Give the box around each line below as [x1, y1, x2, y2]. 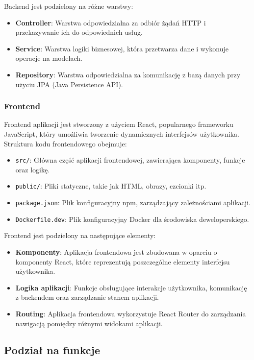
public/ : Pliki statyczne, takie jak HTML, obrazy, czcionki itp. [15, 181, 206, 191]
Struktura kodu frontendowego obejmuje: [4, 138, 127, 148]
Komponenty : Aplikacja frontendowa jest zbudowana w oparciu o [15, 246, 217, 257]
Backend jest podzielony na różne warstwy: [4, 1, 133, 11]
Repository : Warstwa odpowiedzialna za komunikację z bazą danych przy [15, 69, 241, 79]
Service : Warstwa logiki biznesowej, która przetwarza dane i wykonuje [15, 43, 229, 53]
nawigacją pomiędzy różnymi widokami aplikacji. [15, 318, 163, 328]
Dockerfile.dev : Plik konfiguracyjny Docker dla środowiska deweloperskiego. [15, 214, 249, 224]
